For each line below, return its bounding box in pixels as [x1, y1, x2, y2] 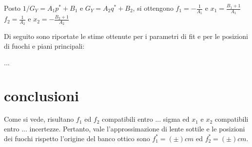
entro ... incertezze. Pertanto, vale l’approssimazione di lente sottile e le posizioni [4, 123, 245, 133]
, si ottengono [133, 3, 174, 13]
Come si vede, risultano [4, 114, 74, 124]
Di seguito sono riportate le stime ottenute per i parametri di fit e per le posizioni [4, 31, 248, 41]
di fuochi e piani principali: [4, 41, 85, 51]
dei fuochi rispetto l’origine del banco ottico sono [4, 133, 150, 143]
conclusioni [4, 86, 79, 106]
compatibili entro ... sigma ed [102, 114, 190, 124]
